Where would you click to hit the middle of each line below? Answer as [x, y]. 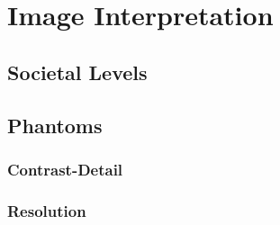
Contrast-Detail [65, 169]
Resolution [47, 210]
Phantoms [55, 125]
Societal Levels [77, 72]
